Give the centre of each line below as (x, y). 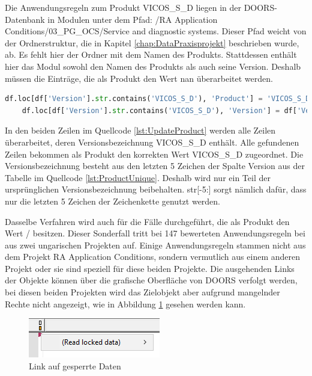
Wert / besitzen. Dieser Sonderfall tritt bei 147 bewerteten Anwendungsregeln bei (155, 233)
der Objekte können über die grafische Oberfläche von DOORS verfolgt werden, (151, 280)
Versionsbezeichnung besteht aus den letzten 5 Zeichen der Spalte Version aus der (155, 166)
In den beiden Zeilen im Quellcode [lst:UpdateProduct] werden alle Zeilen (140, 130)
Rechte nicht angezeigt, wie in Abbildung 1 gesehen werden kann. (125, 304)
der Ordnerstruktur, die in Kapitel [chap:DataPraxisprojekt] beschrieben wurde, (152, 42)
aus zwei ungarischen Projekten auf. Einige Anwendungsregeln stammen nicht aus (155, 245)
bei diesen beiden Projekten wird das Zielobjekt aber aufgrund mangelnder (142, 292)
